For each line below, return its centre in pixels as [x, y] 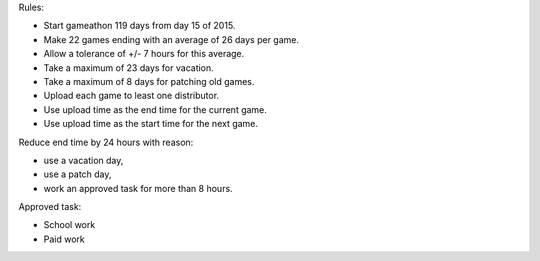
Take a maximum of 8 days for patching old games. [149, 81]
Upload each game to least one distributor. [131, 96]
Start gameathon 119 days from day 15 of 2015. [139, 26]
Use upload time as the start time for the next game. [151, 124]
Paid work [64, 239]
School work [69, 225]
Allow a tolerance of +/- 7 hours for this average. [144, 54]
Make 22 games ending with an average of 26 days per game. [171, 39]
